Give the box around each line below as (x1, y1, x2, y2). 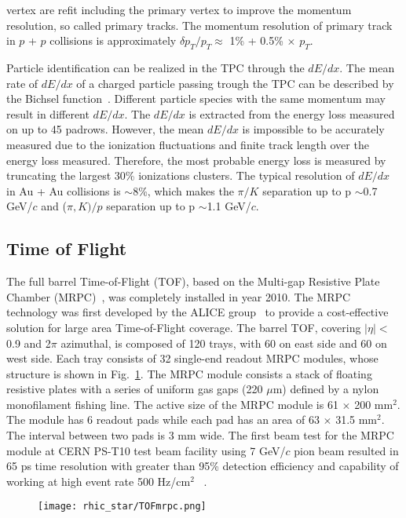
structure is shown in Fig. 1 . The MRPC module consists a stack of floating (6, 365, 372, 381)
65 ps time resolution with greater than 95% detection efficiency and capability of (6, 458, 399, 474)
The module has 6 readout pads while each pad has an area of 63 (6, 411, 320, 428)
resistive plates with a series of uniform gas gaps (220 (6, 381, 263, 397)
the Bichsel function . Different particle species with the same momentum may (6, 90, 386, 107)
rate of (6, 75, 38, 91)
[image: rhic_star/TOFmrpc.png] (38, 501, 207, 513)
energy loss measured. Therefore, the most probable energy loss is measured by (6, 151, 386, 168)
